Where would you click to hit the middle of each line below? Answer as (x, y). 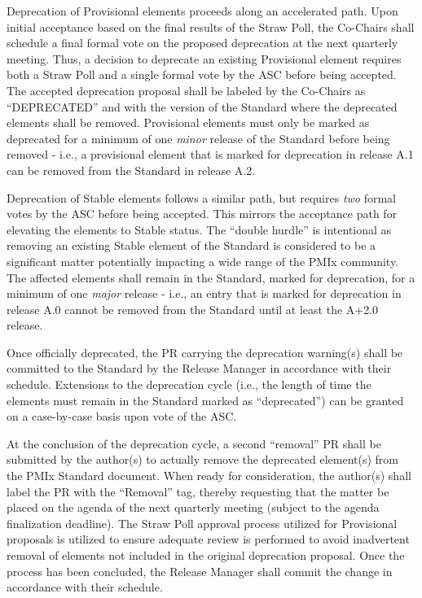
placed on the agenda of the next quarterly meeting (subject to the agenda (193, 507)
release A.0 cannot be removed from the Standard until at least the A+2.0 (193, 309)
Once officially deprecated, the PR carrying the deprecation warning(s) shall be (205, 352)
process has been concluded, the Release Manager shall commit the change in (200, 571)
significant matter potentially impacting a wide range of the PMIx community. (203, 261)
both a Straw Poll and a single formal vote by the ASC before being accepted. (202, 74)
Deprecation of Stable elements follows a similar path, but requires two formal (201, 197)
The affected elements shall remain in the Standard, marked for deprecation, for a (211, 277)
